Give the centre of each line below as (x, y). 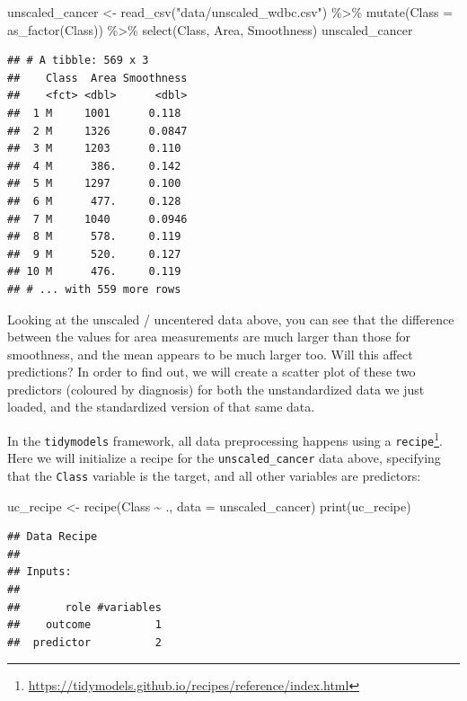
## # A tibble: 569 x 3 (78, 61)
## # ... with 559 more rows (94, 289)
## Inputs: (40, 572)
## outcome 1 (84, 625)
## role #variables (84, 607)
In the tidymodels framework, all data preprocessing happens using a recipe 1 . (225, 439)
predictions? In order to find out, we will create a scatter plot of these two (211, 372)
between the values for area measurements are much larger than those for (209, 337)
